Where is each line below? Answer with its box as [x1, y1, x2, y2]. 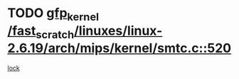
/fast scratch [7, 23, 75, 41]
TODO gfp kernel [7, 5, 100, 23]
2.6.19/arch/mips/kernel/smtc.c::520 [7, 41, 232, 56]
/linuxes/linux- [73, 23, 163, 38]
